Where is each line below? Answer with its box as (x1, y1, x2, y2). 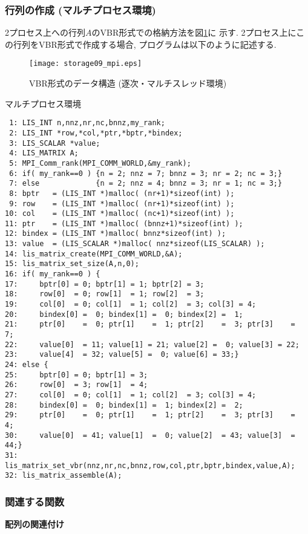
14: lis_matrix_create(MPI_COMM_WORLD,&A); (5, 249, 183, 258)
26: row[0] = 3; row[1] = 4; (5, 380, 148, 389)
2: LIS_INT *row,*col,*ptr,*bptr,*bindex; (9, 128, 183, 137)
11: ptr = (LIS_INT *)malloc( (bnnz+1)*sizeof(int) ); (5, 219, 243, 228)
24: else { (5, 360, 48, 369)
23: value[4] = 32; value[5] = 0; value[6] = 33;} (5, 350, 239, 359)
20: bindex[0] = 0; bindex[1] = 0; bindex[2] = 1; (5, 310, 243, 319)
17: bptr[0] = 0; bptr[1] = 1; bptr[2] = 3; (5, 279, 205, 288)
